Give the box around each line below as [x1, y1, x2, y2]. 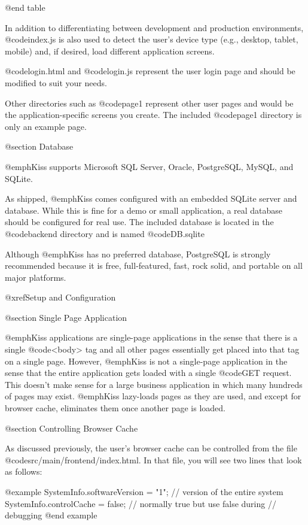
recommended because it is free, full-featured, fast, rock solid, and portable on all [5, 259, 303, 272]
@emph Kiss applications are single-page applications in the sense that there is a [5, 331, 298, 344]
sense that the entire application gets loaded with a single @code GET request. [5, 366, 292, 379]
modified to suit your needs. [5, 76, 107, 89]
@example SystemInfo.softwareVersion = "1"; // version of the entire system [5, 485, 283, 497]
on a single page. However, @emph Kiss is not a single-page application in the [5, 354, 288, 367]
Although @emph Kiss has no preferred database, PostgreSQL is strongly [5, 247, 271, 260]
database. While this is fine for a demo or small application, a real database [5, 204, 283, 216]
